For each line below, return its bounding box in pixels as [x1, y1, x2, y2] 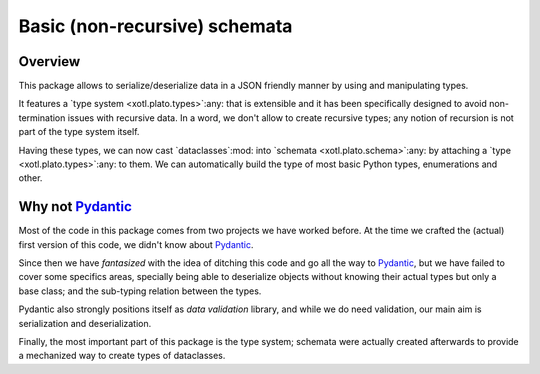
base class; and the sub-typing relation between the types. [18, 285, 262, 297]
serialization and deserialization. [18, 317, 152, 329]
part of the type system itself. [18, 126, 140, 138]
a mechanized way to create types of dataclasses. [18, 350, 226, 362]
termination [18, 111, 66, 124]
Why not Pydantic [18, 198, 132, 215]
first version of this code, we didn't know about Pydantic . [18, 238, 254, 250]
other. [18, 172, 43, 184]
